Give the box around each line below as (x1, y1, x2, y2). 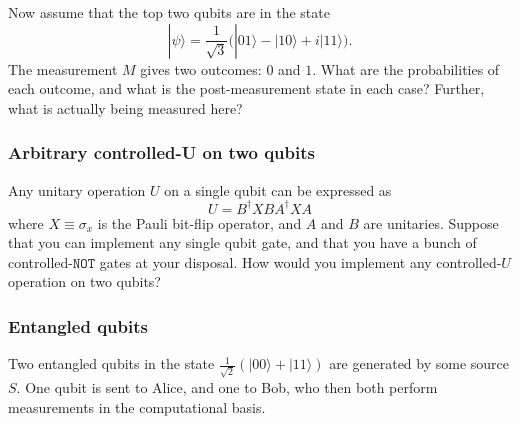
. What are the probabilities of (312, 58, 500, 79)
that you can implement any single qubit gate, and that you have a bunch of (8, 232, 477, 253)
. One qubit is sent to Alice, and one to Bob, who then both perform (16, 376, 438, 397)
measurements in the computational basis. (8, 396, 266, 417)
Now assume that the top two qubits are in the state (8, 2, 330, 22)
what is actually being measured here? (8, 97, 243, 118)
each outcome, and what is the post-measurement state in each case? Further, (8, 78, 485, 99)
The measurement (8, 58, 118, 79)
